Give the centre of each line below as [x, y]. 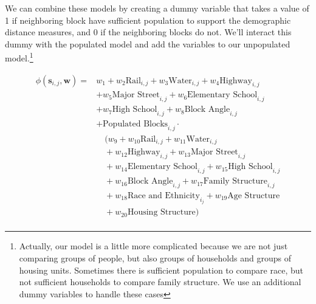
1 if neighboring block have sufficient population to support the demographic [148, 20]
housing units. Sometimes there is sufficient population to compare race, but [161, 270]
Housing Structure [161, 212]
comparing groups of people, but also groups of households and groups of [155, 258]
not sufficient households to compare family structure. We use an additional [160, 282]
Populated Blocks [136, 124]
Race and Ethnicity [163, 195]
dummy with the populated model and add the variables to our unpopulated [148, 43]
